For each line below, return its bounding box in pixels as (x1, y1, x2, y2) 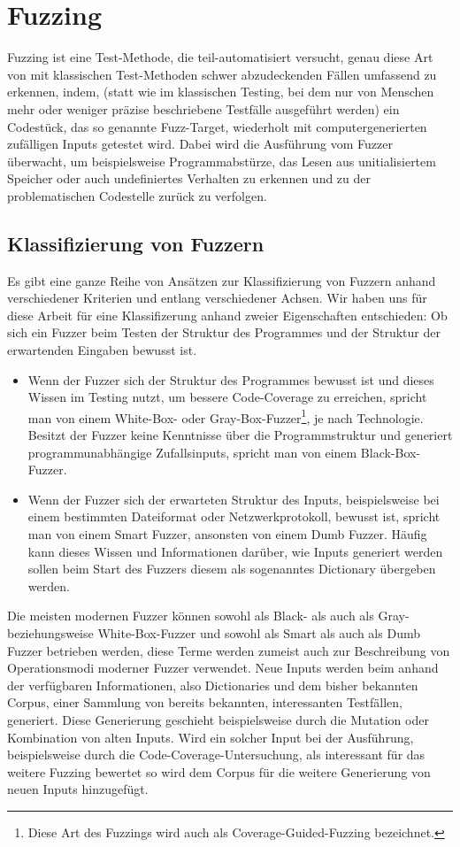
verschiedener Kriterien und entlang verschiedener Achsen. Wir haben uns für (7, 289, 427, 307)
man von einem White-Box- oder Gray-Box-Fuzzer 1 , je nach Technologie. (27, 405, 424, 427)
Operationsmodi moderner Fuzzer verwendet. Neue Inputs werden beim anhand (7, 658, 439, 677)
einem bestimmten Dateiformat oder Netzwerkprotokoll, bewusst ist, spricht (27, 507, 441, 526)
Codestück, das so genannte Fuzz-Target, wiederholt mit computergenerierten (7, 117, 427, 135)
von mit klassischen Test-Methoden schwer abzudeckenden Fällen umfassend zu (7, 65, 437, 83)
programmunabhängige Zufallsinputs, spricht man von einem (27, 443, 357, 461)
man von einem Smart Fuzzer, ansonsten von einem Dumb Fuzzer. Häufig (27, 525, 427, 543)
